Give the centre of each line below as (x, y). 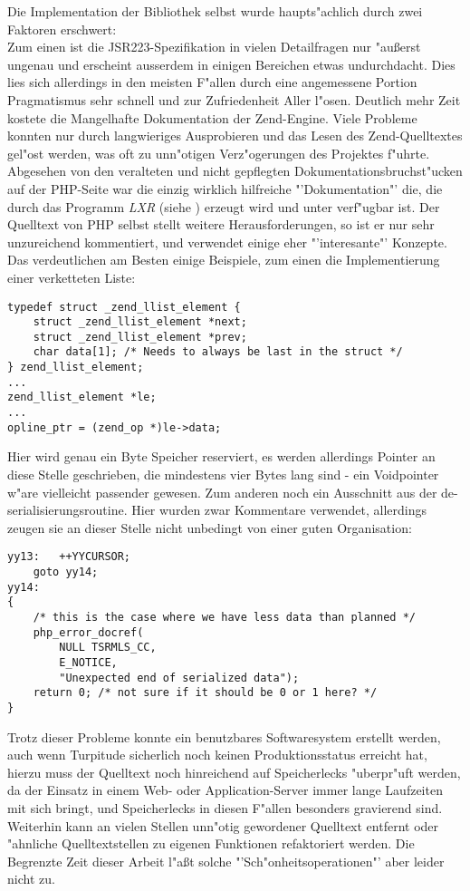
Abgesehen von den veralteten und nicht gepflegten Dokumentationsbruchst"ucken (235, 171)
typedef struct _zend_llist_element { (124, 307)
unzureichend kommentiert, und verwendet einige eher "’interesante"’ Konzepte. (227, 242)
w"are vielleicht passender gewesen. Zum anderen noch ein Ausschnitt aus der (222, 492)
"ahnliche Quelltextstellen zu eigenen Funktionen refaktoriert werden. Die (211, 843)
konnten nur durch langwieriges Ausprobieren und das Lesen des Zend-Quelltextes (235, 136)
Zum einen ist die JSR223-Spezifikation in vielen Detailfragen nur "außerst (214, 47)
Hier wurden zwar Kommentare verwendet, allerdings (279, 510)
